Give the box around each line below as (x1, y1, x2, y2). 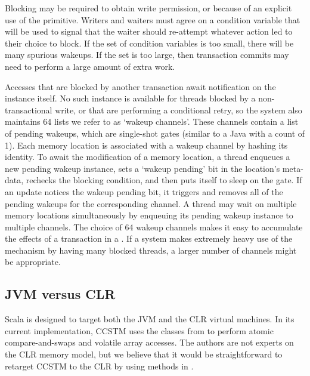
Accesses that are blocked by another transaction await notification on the (5, 80, 276, 93)
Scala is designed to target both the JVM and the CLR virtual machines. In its (5, 313, 294, 325)
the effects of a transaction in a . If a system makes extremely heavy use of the (5, 232, 293, 245)
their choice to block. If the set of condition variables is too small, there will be (5, 36, 294, 49)
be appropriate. (5, 255, 61, 268)
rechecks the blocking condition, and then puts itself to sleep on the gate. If (26, 174, 302, 186)
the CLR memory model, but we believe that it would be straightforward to (5, 348, 283, 360)
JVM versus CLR (5, 285, 116, 303)
